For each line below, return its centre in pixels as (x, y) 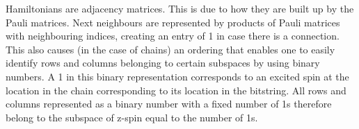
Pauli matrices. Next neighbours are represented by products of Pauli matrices (173, 22)
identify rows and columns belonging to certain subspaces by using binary (163, 63)
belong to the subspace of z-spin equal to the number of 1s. (132, 117)
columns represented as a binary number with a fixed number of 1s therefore (169, 104)
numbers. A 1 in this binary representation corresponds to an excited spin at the (177, 76)
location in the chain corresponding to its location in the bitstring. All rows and (176, 90)
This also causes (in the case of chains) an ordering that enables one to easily (170, 49)
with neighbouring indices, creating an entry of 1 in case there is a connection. (173, 36)
